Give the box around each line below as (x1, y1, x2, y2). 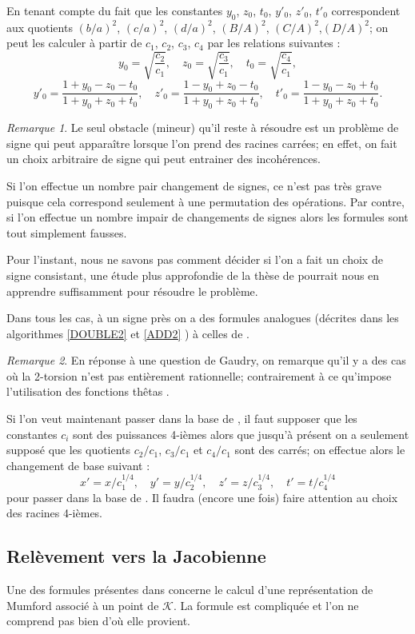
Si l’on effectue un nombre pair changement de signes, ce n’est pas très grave (6, 177, 382, 193)
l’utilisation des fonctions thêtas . (6, 383, 170, 400)
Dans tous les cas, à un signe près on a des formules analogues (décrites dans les (6, 309, 399, 326)
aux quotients (6, 18, 73, 35)
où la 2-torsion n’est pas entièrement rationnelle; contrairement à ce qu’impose (6, 367, 392, 384)
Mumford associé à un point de (6, 596, 159, 613)
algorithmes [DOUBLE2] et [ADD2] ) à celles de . (6, 325, 249, 341)
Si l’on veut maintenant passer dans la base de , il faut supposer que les (6, 410, 357, 427)
